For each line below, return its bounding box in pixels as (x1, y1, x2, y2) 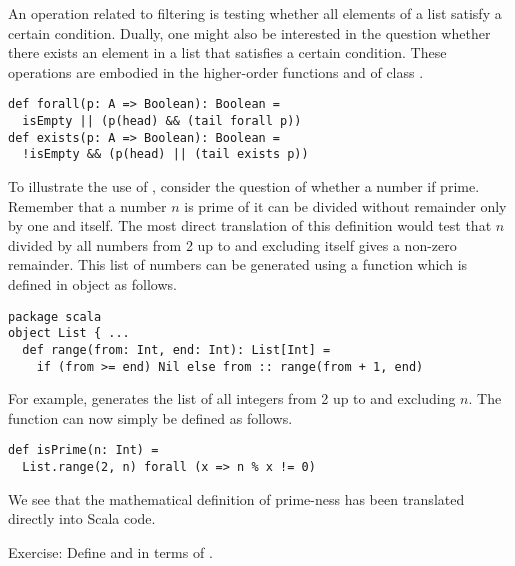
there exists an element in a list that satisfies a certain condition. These (8, 42, 447, 63)
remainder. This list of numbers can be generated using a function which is (8, 254, 468, 275)
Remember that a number (8, 195, 167, 216)
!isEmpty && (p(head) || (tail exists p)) (22, 147, 309, 162)
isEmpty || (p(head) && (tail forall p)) (22, 114, 302, 129)
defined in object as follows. (8, 273, 177, 294)
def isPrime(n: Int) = (8, 443, 159, 458)
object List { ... (8, 326, 130, 341)
